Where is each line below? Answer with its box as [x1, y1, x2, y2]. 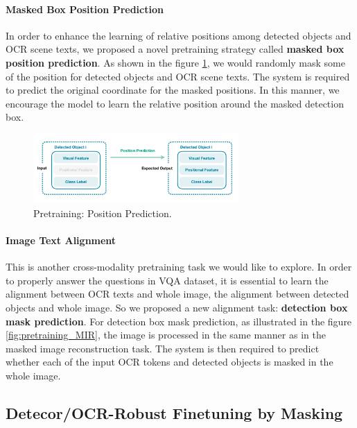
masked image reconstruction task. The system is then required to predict [6, 341, 320, 355]
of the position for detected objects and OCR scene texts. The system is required [6, 69, 350, 83]
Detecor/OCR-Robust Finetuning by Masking [6, 402, 343, 423]
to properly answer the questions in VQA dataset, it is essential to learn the [6, 273, 329, 287]
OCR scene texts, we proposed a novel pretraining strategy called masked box [6, 42, 345, 56]
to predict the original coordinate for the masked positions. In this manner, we [6, 83, 340, 97]
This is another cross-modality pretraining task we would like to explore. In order [6, 259, 352, 274]
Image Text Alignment [6, 233, 116, 248]
